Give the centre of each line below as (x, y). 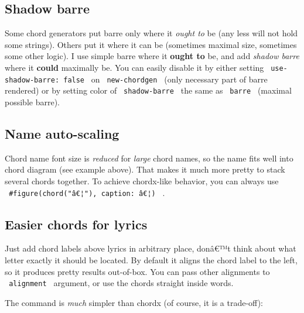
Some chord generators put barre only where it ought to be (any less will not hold (151, 33)
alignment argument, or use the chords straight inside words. (121, 283)
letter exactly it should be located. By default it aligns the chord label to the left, (151, 259)
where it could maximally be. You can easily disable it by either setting (134, 67)
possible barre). (32, 102)
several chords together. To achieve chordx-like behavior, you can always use (142, 180)
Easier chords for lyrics (76, 224)
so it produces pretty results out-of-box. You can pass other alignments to (137, 271)
